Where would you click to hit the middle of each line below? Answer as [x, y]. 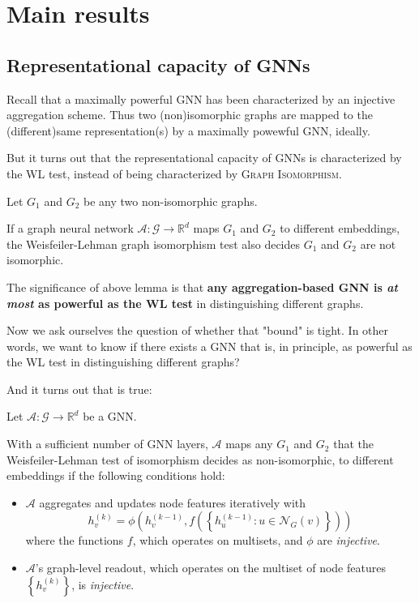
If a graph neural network [70, 228]
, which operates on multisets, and [218, 540]
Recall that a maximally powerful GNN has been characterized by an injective [201, 98]
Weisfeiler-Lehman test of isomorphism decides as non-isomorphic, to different [200, 459]
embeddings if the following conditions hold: [116, 475]
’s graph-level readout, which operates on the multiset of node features [210, 568]
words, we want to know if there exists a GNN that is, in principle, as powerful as [209, 346]
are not [378, 244]
